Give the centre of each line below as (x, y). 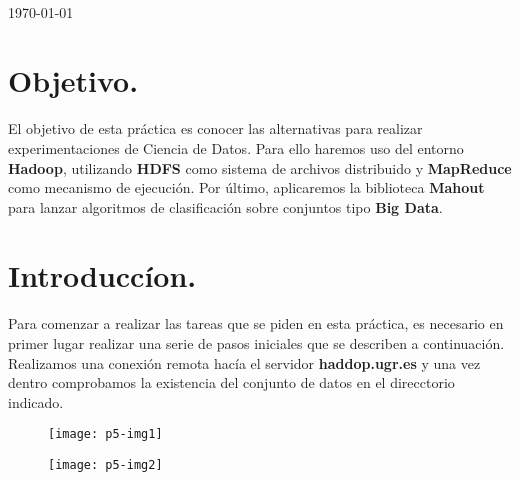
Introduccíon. (102, 275)
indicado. (36, 401)
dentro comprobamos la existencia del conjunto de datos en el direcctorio (231, 382)
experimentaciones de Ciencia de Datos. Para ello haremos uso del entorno (236, 147)
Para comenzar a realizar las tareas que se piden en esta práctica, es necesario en (256, 323)
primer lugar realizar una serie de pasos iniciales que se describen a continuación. (256, 343)
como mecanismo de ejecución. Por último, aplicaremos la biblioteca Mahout (246, 187)
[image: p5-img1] (105, 434)
